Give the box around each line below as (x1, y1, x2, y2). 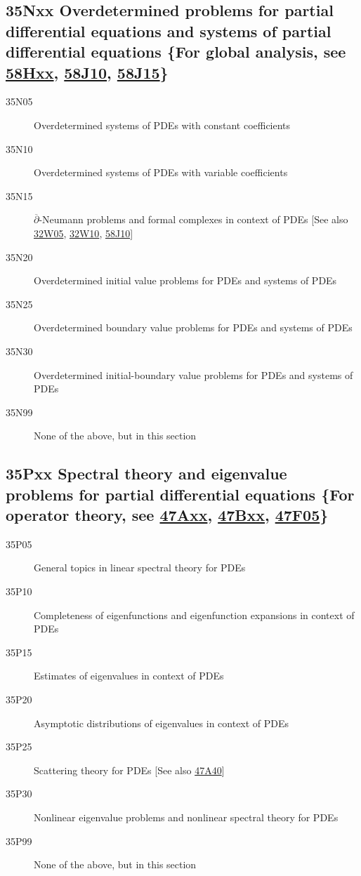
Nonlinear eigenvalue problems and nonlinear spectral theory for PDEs (34, 809, 339, 824)
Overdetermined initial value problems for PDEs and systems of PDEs (34, 273, 337, 288)
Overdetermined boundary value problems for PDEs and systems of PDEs (34, 320, 353, 335)
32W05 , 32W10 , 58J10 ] (34, 225, 133, 240)
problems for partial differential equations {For (6, 483, 355, 505)
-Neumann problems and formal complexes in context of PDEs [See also (39, 212, 348, 227)
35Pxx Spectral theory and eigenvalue (6, 463, 287, 484)
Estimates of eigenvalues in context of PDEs (34, 668, 224, 683)
